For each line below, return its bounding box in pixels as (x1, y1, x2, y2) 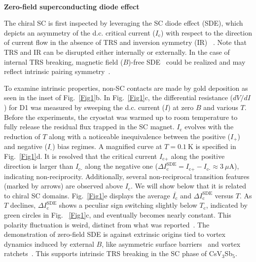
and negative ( (4, 141, 47, 151)
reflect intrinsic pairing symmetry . (4, 66, 110, 76)
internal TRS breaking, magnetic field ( (4, 56, 123, 67)
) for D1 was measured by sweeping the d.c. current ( (4, 102, 165, 112)
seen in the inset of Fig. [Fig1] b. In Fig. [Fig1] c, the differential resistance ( (4, 92, 233, 103)
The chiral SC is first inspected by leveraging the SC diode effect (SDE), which (4, 18, 243, 28)
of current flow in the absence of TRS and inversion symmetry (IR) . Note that (4, 37, 247, 47)
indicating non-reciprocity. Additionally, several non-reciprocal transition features (4, 171, 250, 181)
